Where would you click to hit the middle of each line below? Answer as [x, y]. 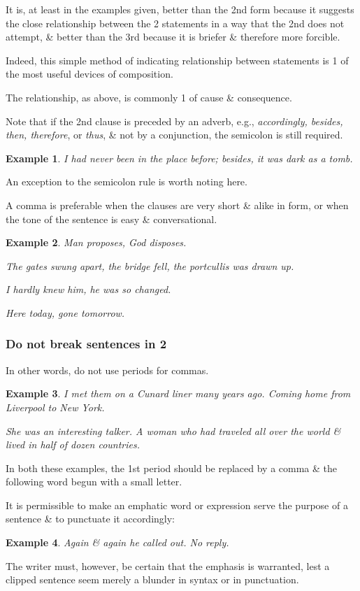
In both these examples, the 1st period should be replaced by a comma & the [172, 468]
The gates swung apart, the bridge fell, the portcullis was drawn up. [150, 265]
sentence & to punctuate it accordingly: [91, 519]
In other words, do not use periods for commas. [107, 370]
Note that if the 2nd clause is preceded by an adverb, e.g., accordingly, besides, [174, 121]
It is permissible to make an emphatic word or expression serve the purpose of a [177, 505]
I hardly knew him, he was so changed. [88, 289]
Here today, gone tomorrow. [65, 312]
